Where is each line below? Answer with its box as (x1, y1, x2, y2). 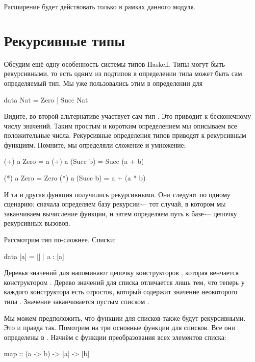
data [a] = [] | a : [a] (4, 251, 64, 261)
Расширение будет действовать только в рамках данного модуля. (4, 1, 196, 11)
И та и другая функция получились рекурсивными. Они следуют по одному (4, 189, 230, 199)
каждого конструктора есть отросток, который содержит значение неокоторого (4, 286, 238, 297)
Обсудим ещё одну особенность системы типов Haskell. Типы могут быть (4, 58, 225, 69)
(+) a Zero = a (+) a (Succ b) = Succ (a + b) (4, 156, 144, 166)
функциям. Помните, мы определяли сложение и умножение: (4, 139, 186, 150)
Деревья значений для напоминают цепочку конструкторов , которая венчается (4, 267, 239, 278)
